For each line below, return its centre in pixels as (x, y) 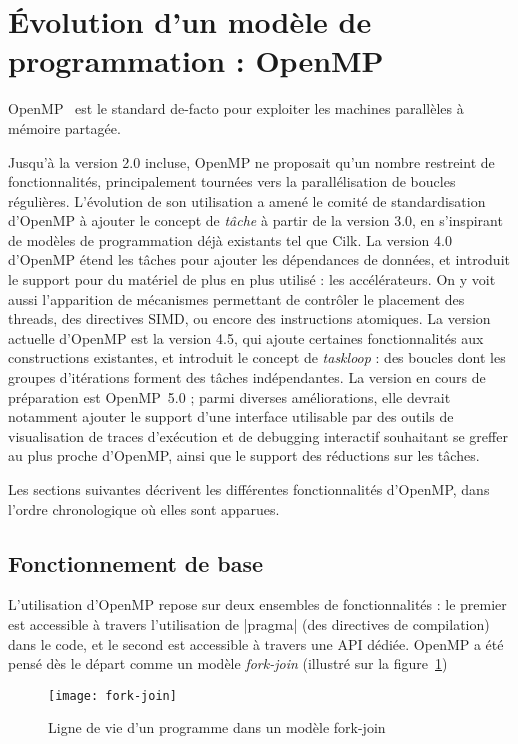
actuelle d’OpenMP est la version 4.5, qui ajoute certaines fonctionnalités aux (246, 337)
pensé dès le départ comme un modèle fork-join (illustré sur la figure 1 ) (228, 663)
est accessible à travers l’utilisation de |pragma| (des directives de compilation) (249, 623)
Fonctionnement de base (136, 562)
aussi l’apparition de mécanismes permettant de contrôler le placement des (236, 298)
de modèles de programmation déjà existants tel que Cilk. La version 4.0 (230, 239)
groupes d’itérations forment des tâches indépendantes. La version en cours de (247, 377)
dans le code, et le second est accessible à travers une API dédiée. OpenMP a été (256, 643)
